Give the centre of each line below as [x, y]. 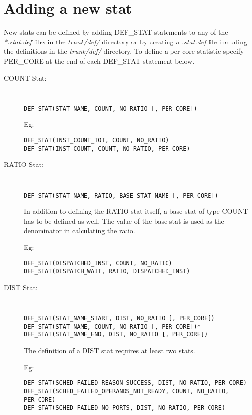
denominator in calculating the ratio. [80, 230]
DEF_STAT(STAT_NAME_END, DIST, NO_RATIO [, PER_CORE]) [116, 335]
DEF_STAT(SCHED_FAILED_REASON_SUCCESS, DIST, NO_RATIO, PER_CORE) [135, 383]
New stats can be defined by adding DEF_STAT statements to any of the [116, 32]
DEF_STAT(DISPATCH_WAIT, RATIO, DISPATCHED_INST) [107, 271]
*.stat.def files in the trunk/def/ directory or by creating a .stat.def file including [126, 41]
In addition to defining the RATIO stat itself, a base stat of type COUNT [136, 211]
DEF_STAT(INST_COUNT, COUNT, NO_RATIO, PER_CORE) [107, 148]
